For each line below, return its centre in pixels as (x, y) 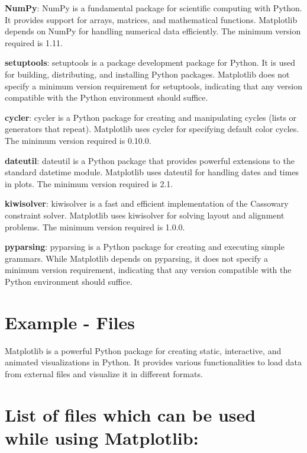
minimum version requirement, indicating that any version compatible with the (148, 270)
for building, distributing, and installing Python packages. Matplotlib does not (147, 74)
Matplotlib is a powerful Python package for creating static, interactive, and (143, 350)
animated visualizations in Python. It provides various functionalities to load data (153, 362)
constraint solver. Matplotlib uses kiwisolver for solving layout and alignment (145, 215)
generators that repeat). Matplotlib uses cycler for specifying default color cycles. (152, 129)
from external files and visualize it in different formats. (104, 373)
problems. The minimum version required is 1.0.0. (95, 226)
